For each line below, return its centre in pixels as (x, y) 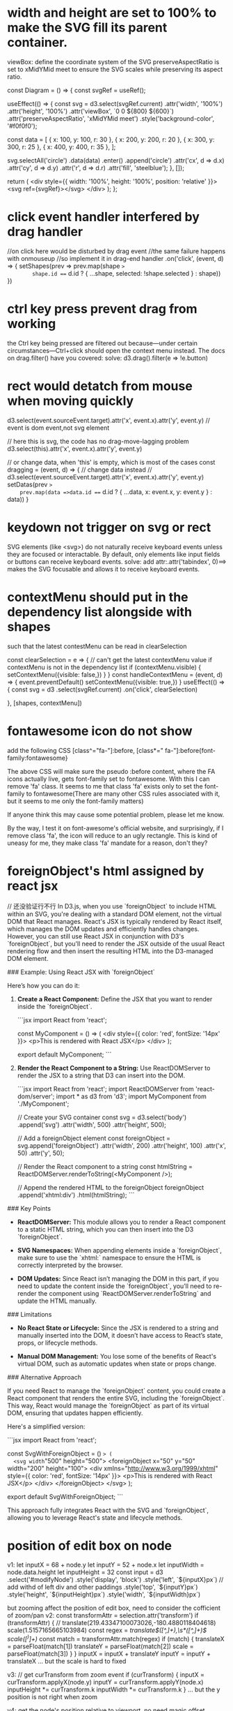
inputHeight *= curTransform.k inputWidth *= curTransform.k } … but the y (114, 1689)
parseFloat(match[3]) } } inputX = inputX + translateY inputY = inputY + (109, 1654)
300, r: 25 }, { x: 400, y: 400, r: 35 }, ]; (62, 147)
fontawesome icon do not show (100, 731)
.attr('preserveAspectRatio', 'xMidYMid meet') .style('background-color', (111, 118)
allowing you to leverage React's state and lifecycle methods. (95, 1517)
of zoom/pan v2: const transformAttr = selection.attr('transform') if (103, 1615)
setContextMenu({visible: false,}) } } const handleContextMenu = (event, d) (115, 674)
